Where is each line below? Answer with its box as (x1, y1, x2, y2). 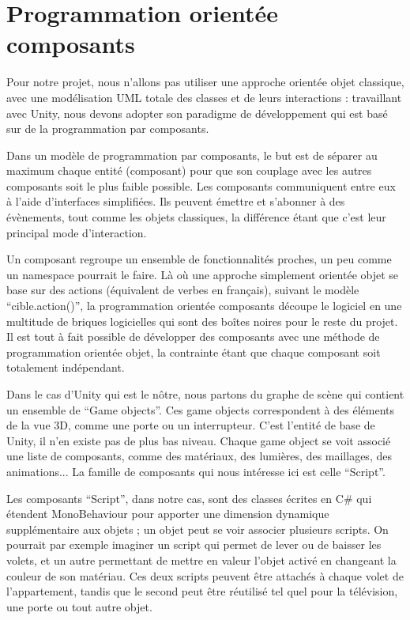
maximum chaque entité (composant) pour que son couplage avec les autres (6, 162, 372, 179)
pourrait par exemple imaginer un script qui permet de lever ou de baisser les (6, 536, 382, 553)
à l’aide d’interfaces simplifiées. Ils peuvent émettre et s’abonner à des (6, 193, 345, 210)
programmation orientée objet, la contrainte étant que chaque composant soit (6, 343, 381, 360)
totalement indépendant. (6, 359, 125, 376)
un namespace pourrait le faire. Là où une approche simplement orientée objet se (6, 266, 399, 282)
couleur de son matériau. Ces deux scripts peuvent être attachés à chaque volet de (6, 567, 404, 584)
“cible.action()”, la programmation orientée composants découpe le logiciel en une (6, 297, 402, 314)
